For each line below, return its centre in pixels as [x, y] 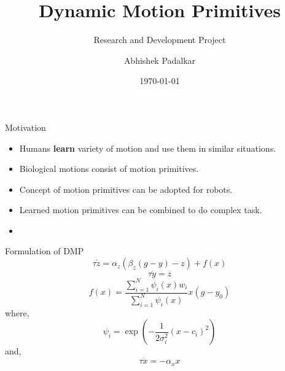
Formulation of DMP [45, 251]
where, [17, 312]
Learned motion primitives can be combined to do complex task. [141, 210]
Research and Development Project [160, 40]
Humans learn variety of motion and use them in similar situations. [148, 148]
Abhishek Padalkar [160, 60]
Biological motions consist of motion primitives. [109, 169]
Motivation [25, 127]
